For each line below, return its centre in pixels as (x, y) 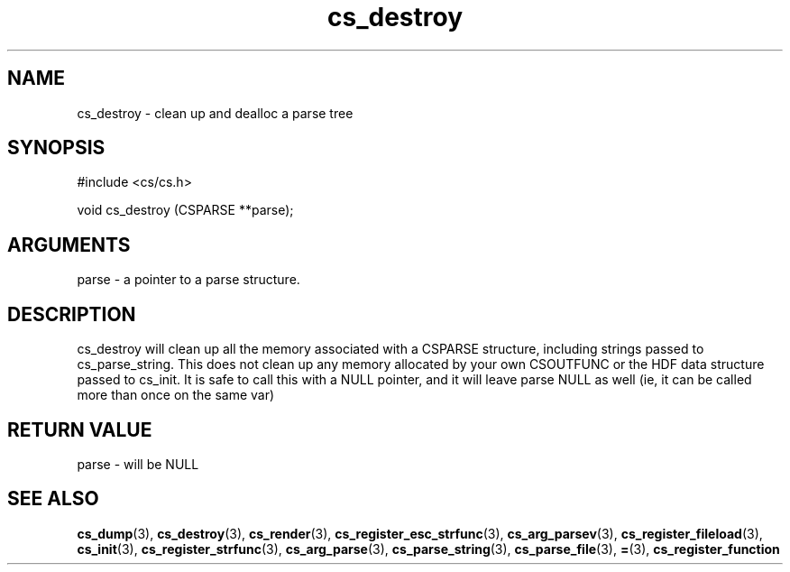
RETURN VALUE (80, 429)
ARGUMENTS (69, 244)
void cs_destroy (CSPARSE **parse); (185, 210)
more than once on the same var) (176, 395)
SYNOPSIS (56, 148)
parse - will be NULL (138, 464)
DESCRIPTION (72, 314)
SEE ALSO (53, 499)
